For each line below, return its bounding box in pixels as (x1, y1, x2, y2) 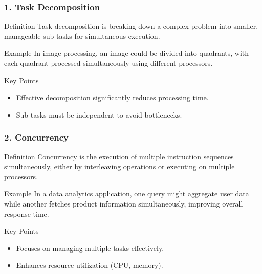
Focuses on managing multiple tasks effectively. (16, 242, 164, 253)
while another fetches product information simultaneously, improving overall (4, 198, 243, 209)
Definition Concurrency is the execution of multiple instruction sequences (4, 151, 234, 162)
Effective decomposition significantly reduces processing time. (16, 92, 209, 103)
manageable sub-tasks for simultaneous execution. (4, 30, 160, 41)
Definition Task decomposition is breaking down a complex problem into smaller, (4, 20, 258, 31)
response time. (4, 208, 49, 219)
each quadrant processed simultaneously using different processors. (4, 58, 213, 68)
